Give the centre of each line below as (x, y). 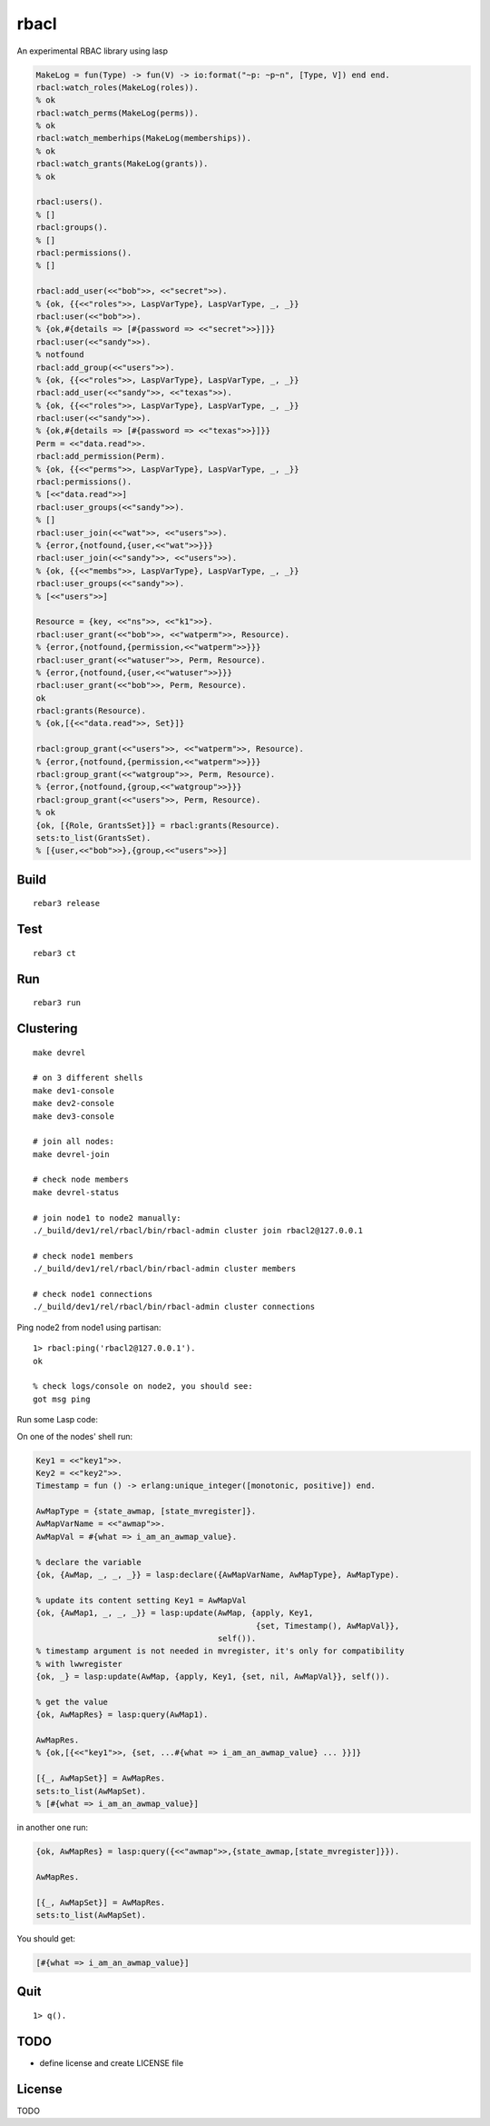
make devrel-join (71, 1154)
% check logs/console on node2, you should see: (143, 1387)
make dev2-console (74, 1103)
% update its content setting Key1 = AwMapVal (141, 1600)
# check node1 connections (93, 1294)
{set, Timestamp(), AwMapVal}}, (328, 1626)
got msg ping (62, 1399)
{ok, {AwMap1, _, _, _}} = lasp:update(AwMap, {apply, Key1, (175, 1613)
